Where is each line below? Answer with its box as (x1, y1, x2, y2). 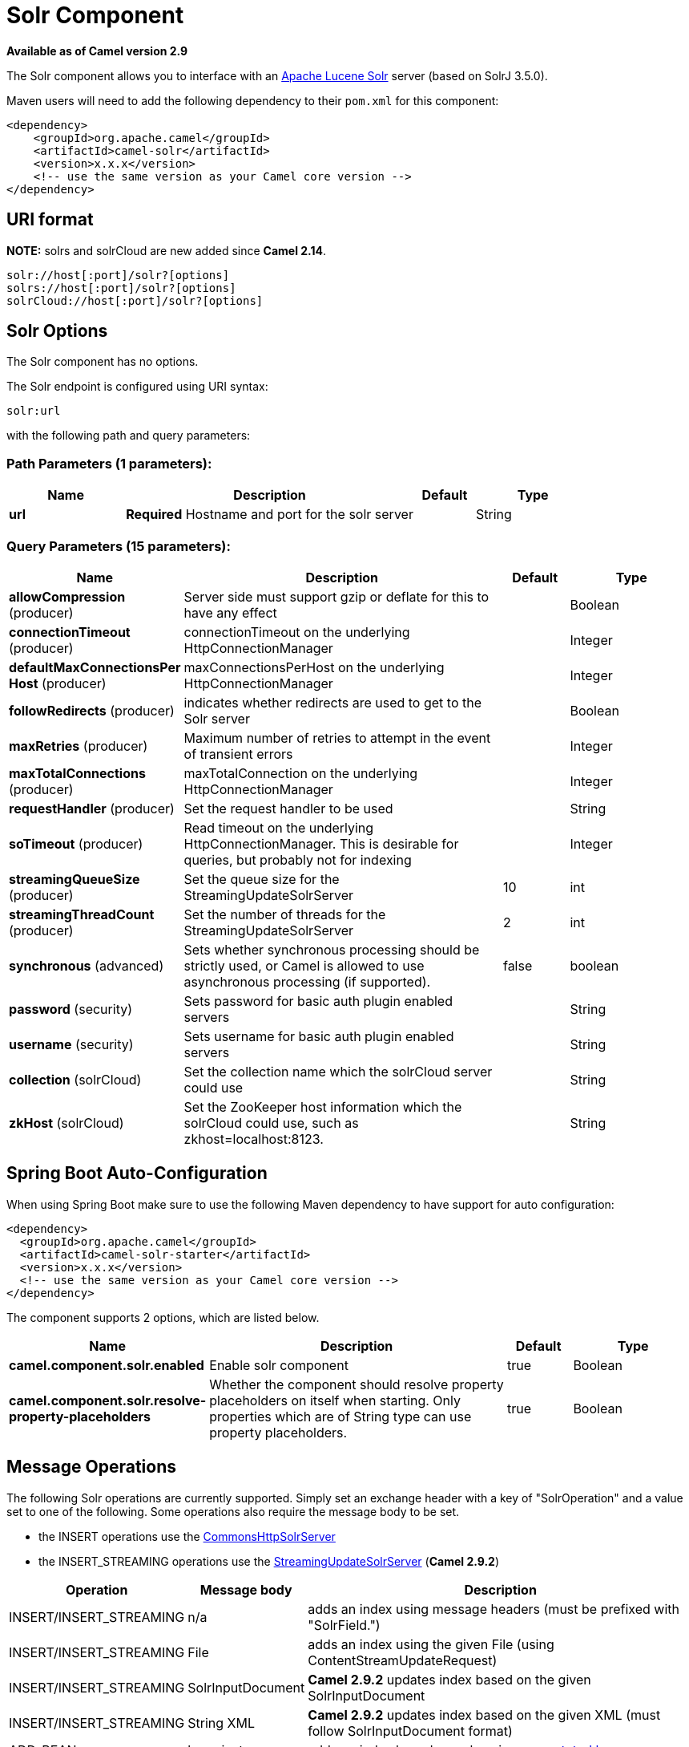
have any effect (183, 604, 277, 621)
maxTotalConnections (9, 764, 146, 781)
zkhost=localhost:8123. (183, 1130, 324, 1147)
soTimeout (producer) (9, 835, 143, 852)
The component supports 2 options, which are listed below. (6, 1310, 320, 1324)
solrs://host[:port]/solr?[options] (6, 281, 236, 294)
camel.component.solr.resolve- (9, 1392, 207, 1409)
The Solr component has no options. (6, 355, 199, 369)
